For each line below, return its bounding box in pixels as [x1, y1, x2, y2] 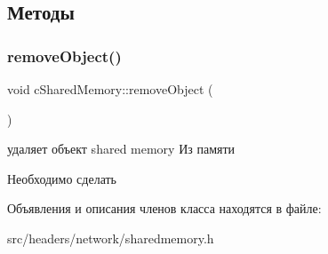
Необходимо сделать [7, 169, 117, 187]
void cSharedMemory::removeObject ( [7, 80, 213, 98]
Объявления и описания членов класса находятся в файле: [7, 199, 322, 218]
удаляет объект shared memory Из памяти [7, 139, 236, 158]
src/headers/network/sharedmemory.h [7, 228, 214, 247]
